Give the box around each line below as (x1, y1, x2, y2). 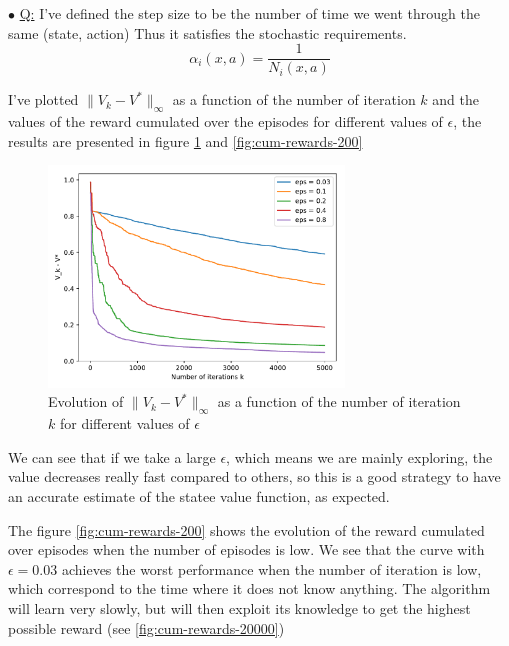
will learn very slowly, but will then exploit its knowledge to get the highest (8, 597, 471, 618)
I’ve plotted (8, 89, 79, 110)
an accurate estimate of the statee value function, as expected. (8, 486, 390, 506)
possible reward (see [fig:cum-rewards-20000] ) (8, 617, 285, 638)
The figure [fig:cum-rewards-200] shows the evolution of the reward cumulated (8, 519, 485, 540)
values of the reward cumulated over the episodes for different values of (8, 111, 443, 132)
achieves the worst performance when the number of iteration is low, (61, 558, 482, 579)
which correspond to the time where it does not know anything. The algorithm (8, 578, 491, 599)
